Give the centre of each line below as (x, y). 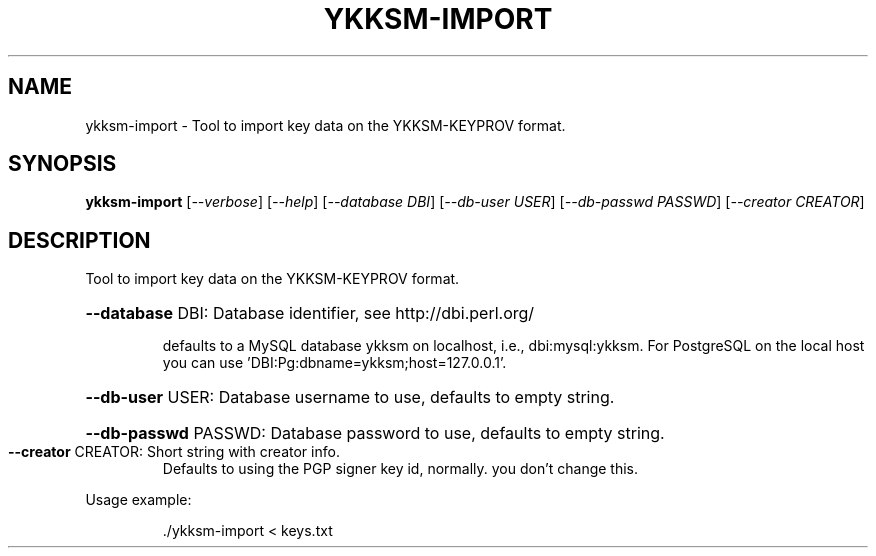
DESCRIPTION (79, 240)
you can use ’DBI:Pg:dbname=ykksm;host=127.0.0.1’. (334, 363)
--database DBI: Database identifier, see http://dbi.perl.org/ (310, 313)
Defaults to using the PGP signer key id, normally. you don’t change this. (400, 469)
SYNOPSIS (62, 164)
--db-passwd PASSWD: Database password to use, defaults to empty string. (375, 433)
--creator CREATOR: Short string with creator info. (174, 452)
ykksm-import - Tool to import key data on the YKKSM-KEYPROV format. (325, 125)
